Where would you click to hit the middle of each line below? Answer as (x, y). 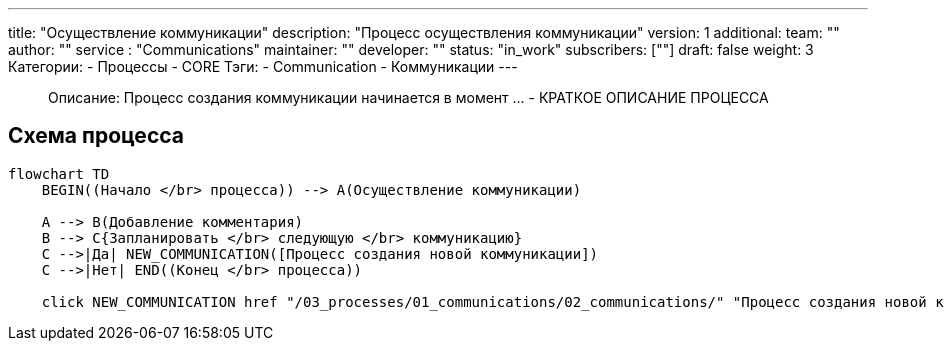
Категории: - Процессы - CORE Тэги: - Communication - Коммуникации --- (263, 66)
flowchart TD (59, 173)
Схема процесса (96, 136)
